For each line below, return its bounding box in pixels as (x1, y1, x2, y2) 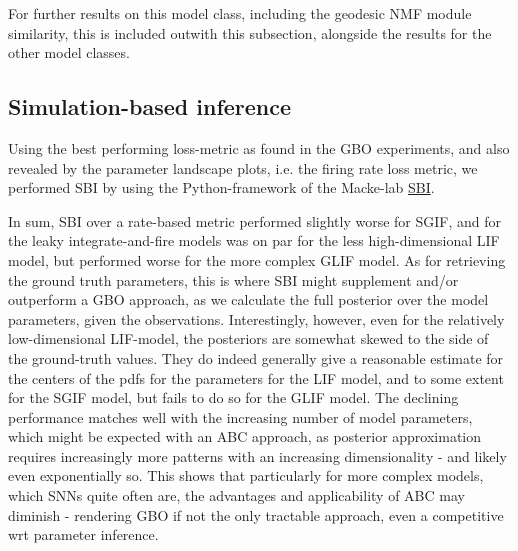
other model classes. (8, 42, 130, 63)
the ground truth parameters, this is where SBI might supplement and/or (8, 269, 459, 290)
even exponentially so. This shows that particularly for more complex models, (8, 465, 484, 486)
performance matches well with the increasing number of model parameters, (8, 406, 473, 427)
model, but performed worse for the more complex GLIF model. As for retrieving (8, 249, 506, 270)
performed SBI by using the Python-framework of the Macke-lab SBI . (8, 177, 435, 198)
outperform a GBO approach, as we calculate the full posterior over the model (8, 289, 489, 310)
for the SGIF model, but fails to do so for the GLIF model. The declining (8, 387, 459, 408)
